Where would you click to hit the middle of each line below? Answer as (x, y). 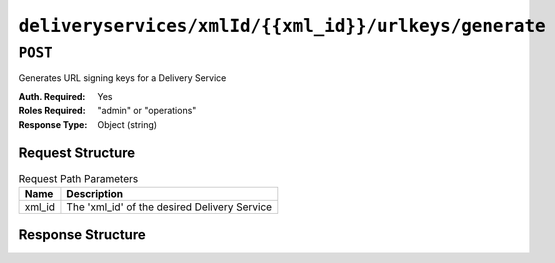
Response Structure (82, 235)
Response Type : (53, 124)
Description (95, 193)
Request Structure (77, 153)
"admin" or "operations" (147, 111)
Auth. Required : (52, 96)
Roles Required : (52, 111)
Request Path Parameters (78, 178)
